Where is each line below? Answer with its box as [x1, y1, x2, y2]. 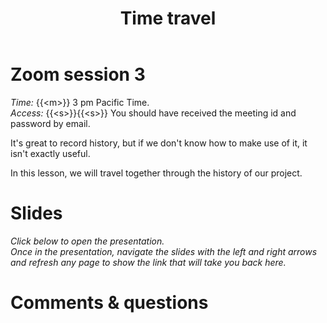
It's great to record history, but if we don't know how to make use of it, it [10, 137, 308, 149]
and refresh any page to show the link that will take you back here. [10, 256, 287, 268]
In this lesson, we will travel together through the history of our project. [10, 167, 303, 179]
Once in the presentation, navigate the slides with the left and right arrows [10, 245, 318, 257]
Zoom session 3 [10, 63, 146, 86]
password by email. [10, 117, 91, 129]
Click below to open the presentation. [10, 235, 165, 247]
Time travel [119, 7, 217, 30]
